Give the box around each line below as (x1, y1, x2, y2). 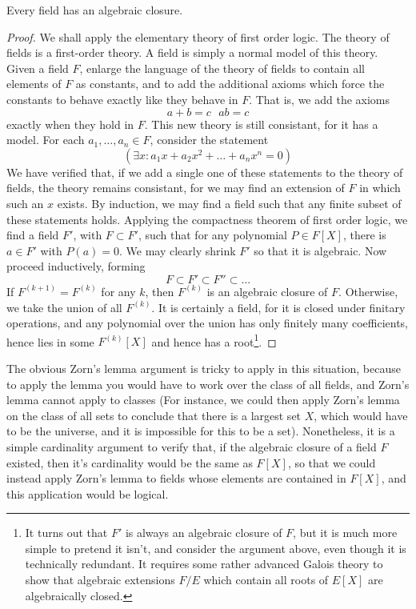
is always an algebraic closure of (125, 524, 282, 541)
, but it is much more (293, 524, 398, 541)
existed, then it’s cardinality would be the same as (6, 454, 253, 471)
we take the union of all (6, 298, 122, 315)
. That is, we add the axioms (249, 90, 390, 107)
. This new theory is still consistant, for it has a (144, 115, 378, 132)
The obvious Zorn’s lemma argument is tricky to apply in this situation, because (6, 359, 401, 376)
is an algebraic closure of (206, 282, 328, 299)
